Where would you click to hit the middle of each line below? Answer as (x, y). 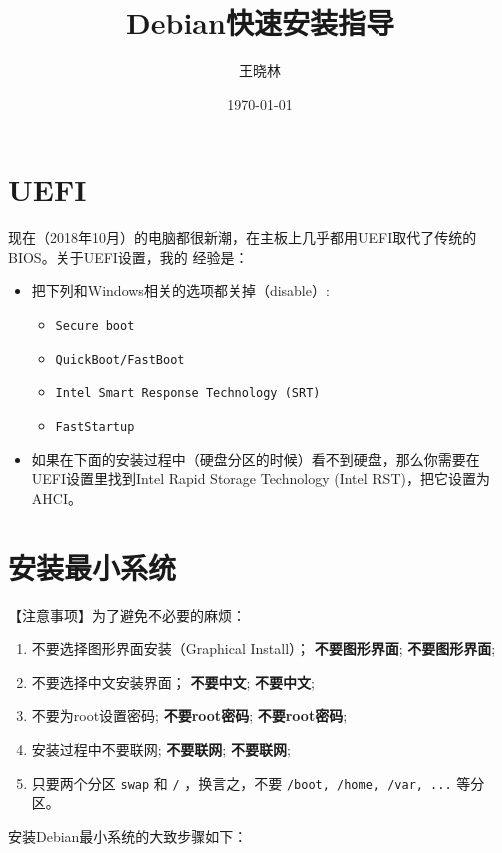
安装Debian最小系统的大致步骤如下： (128, 835)
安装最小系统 (92, 566)
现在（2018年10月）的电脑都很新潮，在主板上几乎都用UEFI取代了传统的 (242, 237)
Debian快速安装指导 (260, 22)
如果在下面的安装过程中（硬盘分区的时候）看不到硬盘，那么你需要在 (255, 458)
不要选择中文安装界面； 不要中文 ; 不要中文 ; (173, 681)
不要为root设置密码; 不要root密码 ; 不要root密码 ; (189, 715)
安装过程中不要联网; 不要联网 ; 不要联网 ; (161, 748)
